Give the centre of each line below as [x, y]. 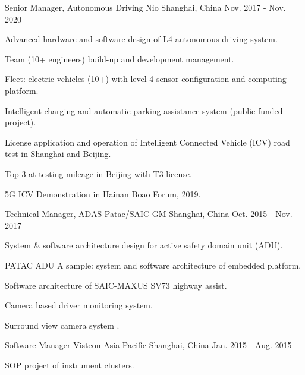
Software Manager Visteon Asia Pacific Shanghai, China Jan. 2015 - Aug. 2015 [148, 345]
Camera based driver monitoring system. [79, 305]
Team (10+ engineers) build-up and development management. [120, 59]
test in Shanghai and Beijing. [58, 154]
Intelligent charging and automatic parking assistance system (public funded [144, 110]
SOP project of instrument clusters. [70, 365]
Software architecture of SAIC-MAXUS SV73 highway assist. [116, 285]
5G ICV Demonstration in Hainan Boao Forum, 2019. [103, 193]
